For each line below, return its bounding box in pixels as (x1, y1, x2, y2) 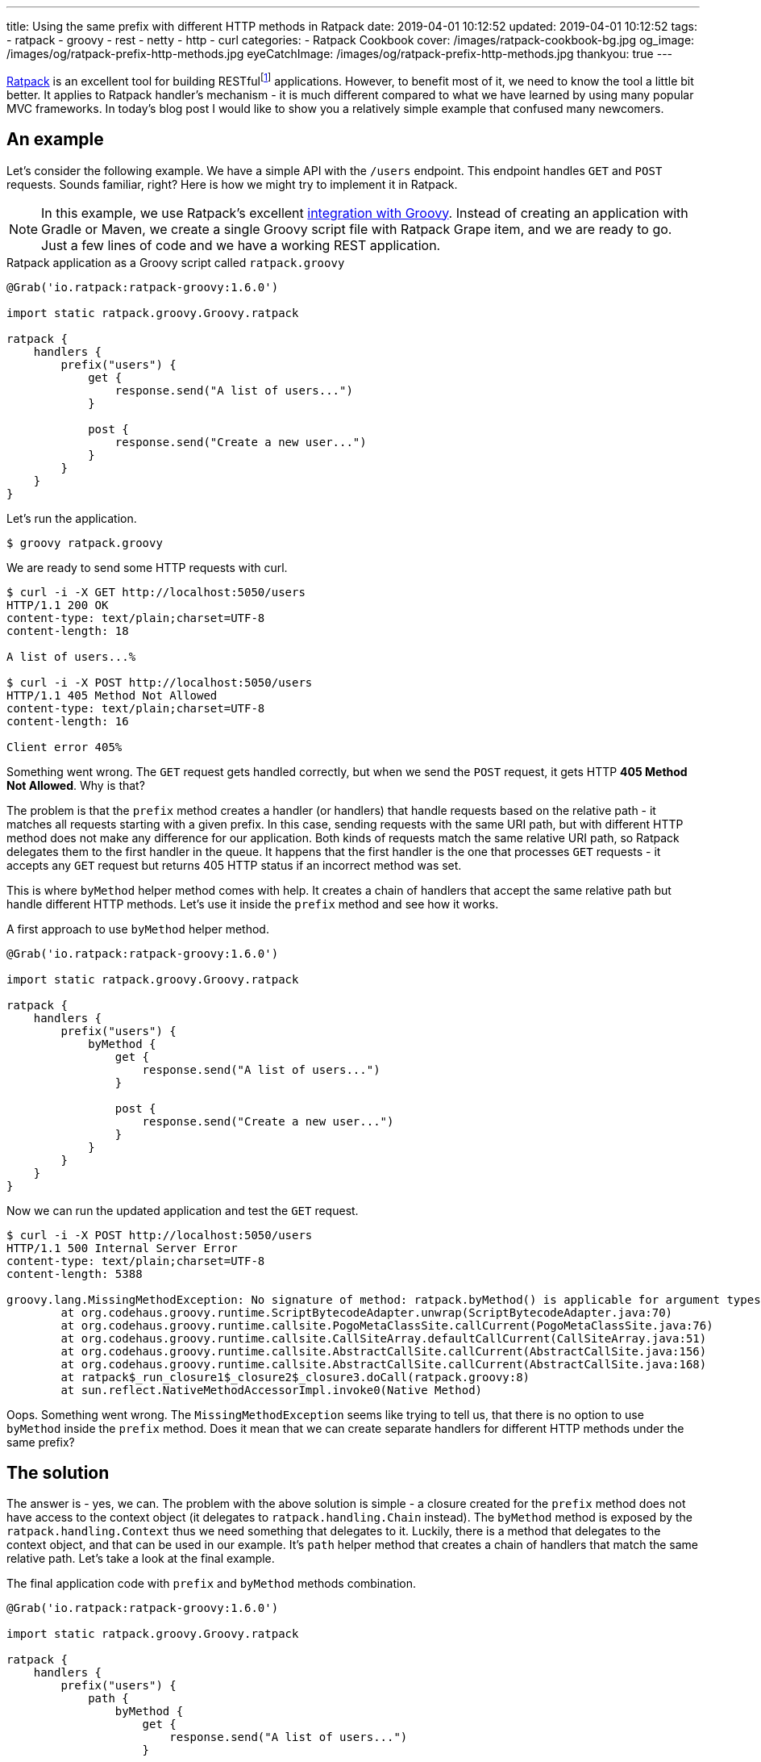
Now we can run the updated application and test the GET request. (6, 1203, 359, 1217)
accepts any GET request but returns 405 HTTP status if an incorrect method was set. (6, 858, 462, 872)
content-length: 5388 (6, 1267, 143, 1280)
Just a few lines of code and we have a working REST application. (41, 236, 441, 253)
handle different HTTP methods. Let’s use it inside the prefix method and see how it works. (6, 896, 499, 911)
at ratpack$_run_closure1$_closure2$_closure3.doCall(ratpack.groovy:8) (60, 1370, 530, 1384)
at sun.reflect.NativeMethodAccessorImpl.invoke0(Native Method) (60, 1383, 483, 1397)
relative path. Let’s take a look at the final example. (6, 1551, 275, 1566)
